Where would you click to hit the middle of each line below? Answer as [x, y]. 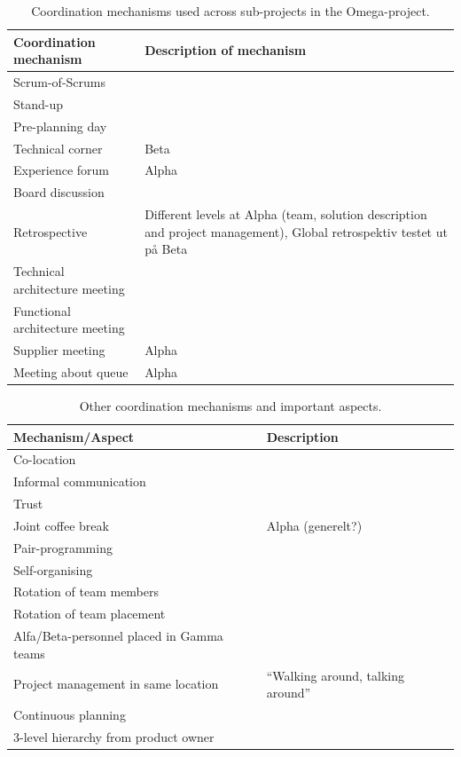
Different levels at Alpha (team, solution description [286, 214]
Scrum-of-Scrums [59, 82]
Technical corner [58, 148]
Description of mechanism [226, 50]
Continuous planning [70, 714]
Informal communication [80, 481]
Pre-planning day [60, 126]
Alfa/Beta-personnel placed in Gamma [118, 636]
